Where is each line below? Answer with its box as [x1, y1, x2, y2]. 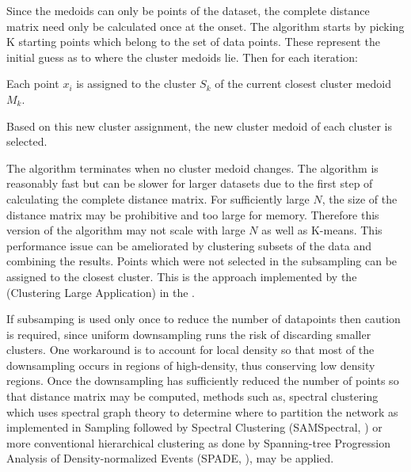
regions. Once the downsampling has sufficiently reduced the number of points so [6, 372, 399, 389]
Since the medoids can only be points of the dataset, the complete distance [6, 2, 370, 18]
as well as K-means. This [261, 222, 382, 238]
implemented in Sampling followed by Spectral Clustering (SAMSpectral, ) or [6, 419, 382, 436]
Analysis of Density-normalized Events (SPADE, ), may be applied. [6, 450, 334, 466]
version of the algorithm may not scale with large [6, 222, 245, 238]
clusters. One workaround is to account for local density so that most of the [6, 341, 375, 358]
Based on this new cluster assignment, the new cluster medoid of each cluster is [6, 117, 392, 134]
